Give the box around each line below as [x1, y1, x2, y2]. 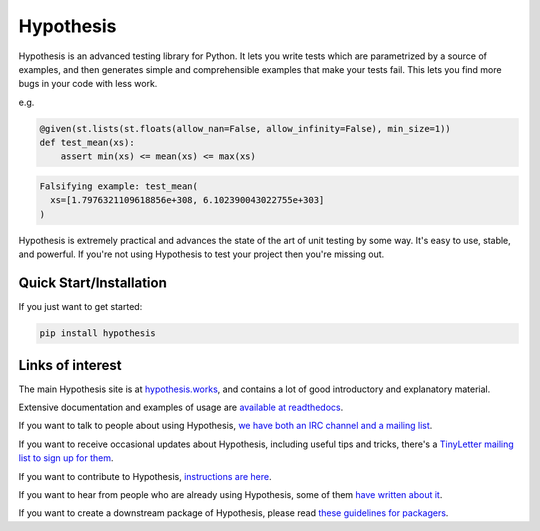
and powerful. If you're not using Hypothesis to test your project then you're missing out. [18, 248, 385, 260]
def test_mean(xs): [39, 137, 135, 149]
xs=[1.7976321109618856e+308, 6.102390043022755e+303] [50, 195, 325, 206]
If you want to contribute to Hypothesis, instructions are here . [18, 470, 272, 482]
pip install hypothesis [39, 328, 157, 339]
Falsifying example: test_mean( [39, 181, 199, 192]
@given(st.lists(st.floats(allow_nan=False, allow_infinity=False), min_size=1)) [39, 123, 452, 134]
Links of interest [18, 356, 122, 374]
